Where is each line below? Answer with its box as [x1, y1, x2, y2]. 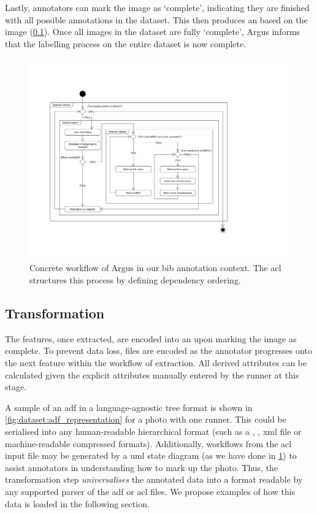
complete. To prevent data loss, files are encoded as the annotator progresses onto [5, 344, 312, 357]
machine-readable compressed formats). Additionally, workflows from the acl [5, 437, 292, 450]
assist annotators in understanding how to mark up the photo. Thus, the [5, 461, 278, 474]
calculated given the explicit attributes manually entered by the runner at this [5, 368, 299, 381]
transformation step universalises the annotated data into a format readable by [5, 473, 303, 486]
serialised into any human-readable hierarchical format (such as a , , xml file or [5, 425, 302, 438]
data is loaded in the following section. [5, 497, 150, 510]
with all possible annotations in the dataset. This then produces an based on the [5, 13, 308, 26]
